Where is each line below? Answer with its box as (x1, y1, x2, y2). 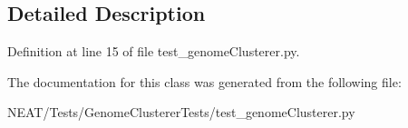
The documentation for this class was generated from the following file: (7, 72, 402, 91)
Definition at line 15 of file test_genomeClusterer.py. (7, 42, 300, 61)
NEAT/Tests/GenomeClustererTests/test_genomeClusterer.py (7, 103, 355, 122)
